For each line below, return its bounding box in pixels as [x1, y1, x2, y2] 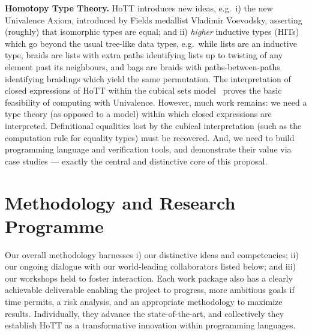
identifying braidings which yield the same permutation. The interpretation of [5, 72, 291, 85]
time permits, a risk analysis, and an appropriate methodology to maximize [5, 295, 283, 307]
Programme [5, 213, 104, 238]
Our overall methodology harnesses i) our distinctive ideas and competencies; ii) [5, 248, 299, 261]
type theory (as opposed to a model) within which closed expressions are [5, 107, 272, 120]
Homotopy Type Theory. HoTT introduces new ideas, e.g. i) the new [5, 2, 273, 14]
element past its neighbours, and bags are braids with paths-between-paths [5, 60, 280, 73]
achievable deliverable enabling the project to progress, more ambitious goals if [5, 283, 295, 296]
